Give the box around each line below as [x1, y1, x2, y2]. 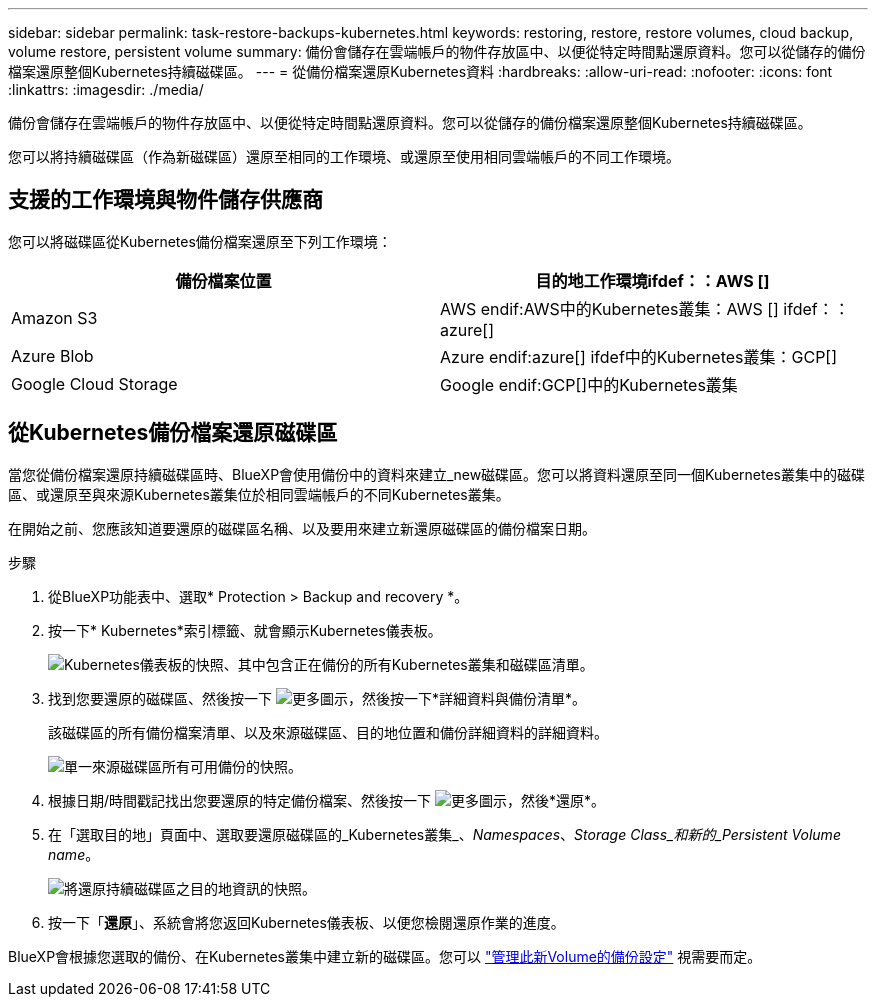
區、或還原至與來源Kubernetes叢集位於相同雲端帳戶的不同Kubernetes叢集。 [8, 485, 510, 503]
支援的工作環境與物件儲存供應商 [8, 187, 323, 213]
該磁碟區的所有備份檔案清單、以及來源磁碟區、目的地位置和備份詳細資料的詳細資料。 [48, 723, 608, 741]
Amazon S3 [11, 307, 98, 328]
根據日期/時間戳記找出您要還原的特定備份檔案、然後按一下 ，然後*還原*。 [48, 791, 606, 809]
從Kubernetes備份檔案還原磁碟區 [8, 420, 338, 446]
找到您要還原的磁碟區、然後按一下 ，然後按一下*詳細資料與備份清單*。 [48, 689, 586, 707]
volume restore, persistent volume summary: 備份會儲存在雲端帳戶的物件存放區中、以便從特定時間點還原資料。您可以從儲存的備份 [8, 43, 866, 60]
